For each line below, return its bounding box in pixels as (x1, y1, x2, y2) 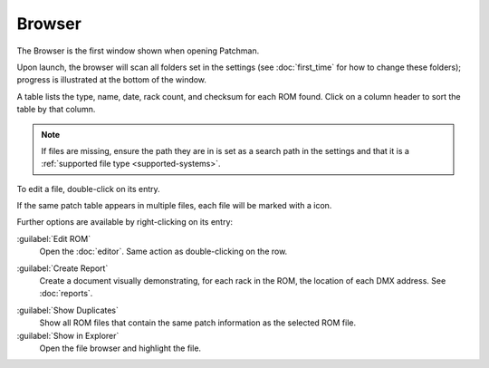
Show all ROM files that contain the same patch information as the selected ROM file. (39, 317, 357, 328)
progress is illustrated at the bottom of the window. (16, 74, 207, 85)
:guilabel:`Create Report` (16, 263, 109, 274)
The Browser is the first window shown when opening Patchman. (16, 45, 260, 56)
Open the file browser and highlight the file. (39, 343, 202, 353)
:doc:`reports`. (39, 288, 93, 299)
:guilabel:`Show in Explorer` (16, 330, 120, 341)
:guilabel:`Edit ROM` (16, 233, 91, 244)
